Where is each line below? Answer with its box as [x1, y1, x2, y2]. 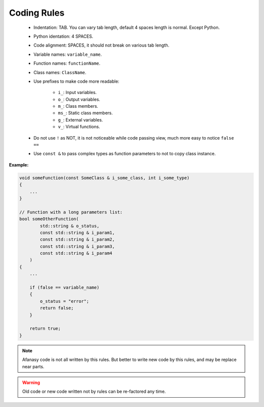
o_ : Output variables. [58, 96, 100, 102]
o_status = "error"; [40, 298, 89, 304]
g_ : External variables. [58, 117, 103, 122]
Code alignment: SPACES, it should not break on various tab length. [33, 42, 170, 48]
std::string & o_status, [40, 223, 100, 229]
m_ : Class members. [58, 103, 99, 109]
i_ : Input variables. [58, 90, 97, 96]
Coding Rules [9, 7, 65, 18]
